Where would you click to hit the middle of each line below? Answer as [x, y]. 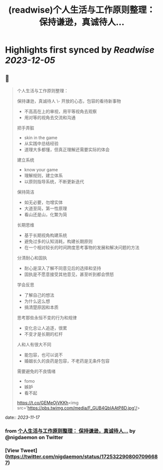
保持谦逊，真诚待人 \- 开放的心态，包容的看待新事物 [69, 101]
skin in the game [41, 138]
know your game [41, 170]
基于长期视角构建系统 [45, 235]
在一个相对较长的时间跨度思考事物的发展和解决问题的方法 [82, 247]
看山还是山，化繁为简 [45, 215]
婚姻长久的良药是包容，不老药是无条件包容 [67, 361]
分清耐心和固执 [32, 258]
